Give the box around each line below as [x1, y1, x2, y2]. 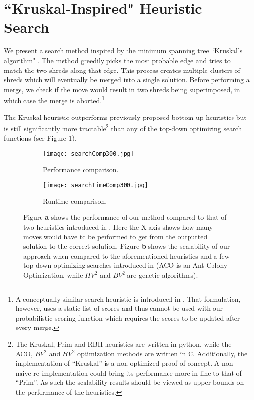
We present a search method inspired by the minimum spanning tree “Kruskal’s [4, 46, 243, 56]
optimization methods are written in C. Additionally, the [77, 348, 248, 358]
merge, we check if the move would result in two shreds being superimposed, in [4, 84, 240, 94]
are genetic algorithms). [127, 270, 198, 280]
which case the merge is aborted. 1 [4, 94, 105, 105]
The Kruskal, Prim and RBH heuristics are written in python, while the [15, 339, 232, 349]
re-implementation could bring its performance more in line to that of [33, 367, 242, 377]
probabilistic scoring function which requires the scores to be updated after [15, 312, 240, 323]
